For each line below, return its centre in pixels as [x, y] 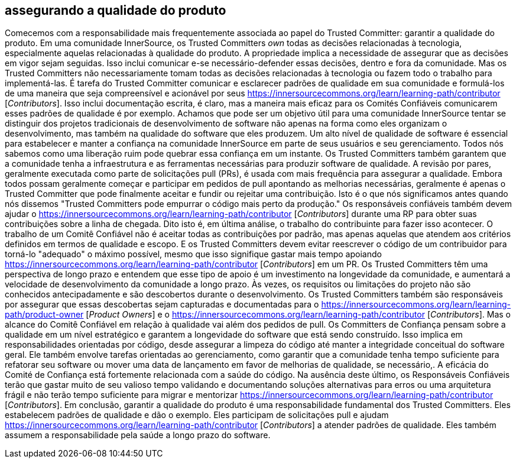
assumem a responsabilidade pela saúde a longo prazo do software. [138, 435]
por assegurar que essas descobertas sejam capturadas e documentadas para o [162, 305]
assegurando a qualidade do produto [116, 10]
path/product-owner [44, 315]
